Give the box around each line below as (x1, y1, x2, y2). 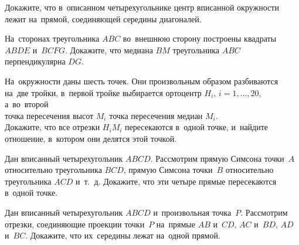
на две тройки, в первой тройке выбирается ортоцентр (5, 86, 202, 98)
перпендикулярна (5, 55, 66, 67)
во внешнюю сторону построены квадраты (123, 32, 277, 45)
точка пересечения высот (5, 109, 94, 121)
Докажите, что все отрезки (5, 121, 100, 133)
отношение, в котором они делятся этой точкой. (5, 132, 177, 144)
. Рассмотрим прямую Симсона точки (150, 152, 284, 164)
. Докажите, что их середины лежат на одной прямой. (25, 229, 220, 241)
